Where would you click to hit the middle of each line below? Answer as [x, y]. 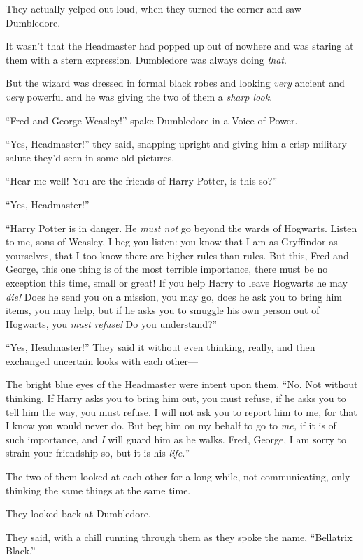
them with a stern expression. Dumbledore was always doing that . [146, 59]
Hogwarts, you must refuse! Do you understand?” [112, 323]
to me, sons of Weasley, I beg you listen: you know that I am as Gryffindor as [172, 242]
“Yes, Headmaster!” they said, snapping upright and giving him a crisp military [176, 144]
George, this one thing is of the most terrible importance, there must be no [167, 269]
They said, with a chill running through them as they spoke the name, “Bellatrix [179, 537]
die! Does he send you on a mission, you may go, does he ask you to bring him [174, 296]
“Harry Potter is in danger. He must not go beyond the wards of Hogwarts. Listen [181, 228]
